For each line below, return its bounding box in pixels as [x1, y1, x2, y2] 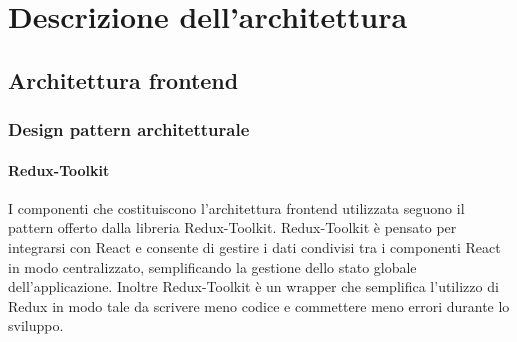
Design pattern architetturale [8, 117, 250, 142]
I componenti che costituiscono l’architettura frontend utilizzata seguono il [8, 197, 465, 218]
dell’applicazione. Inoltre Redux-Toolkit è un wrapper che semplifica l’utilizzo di [8, 276, 499, 297]
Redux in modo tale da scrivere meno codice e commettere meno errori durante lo [8, 295, 510, 316]
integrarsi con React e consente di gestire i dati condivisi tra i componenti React [8, 236, 501, 257]
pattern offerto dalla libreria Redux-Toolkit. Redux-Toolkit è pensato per [8, 217, 457, 238]
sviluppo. [8, 315, 64, 336]
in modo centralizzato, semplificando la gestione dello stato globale [8, 256, 417, 277]
